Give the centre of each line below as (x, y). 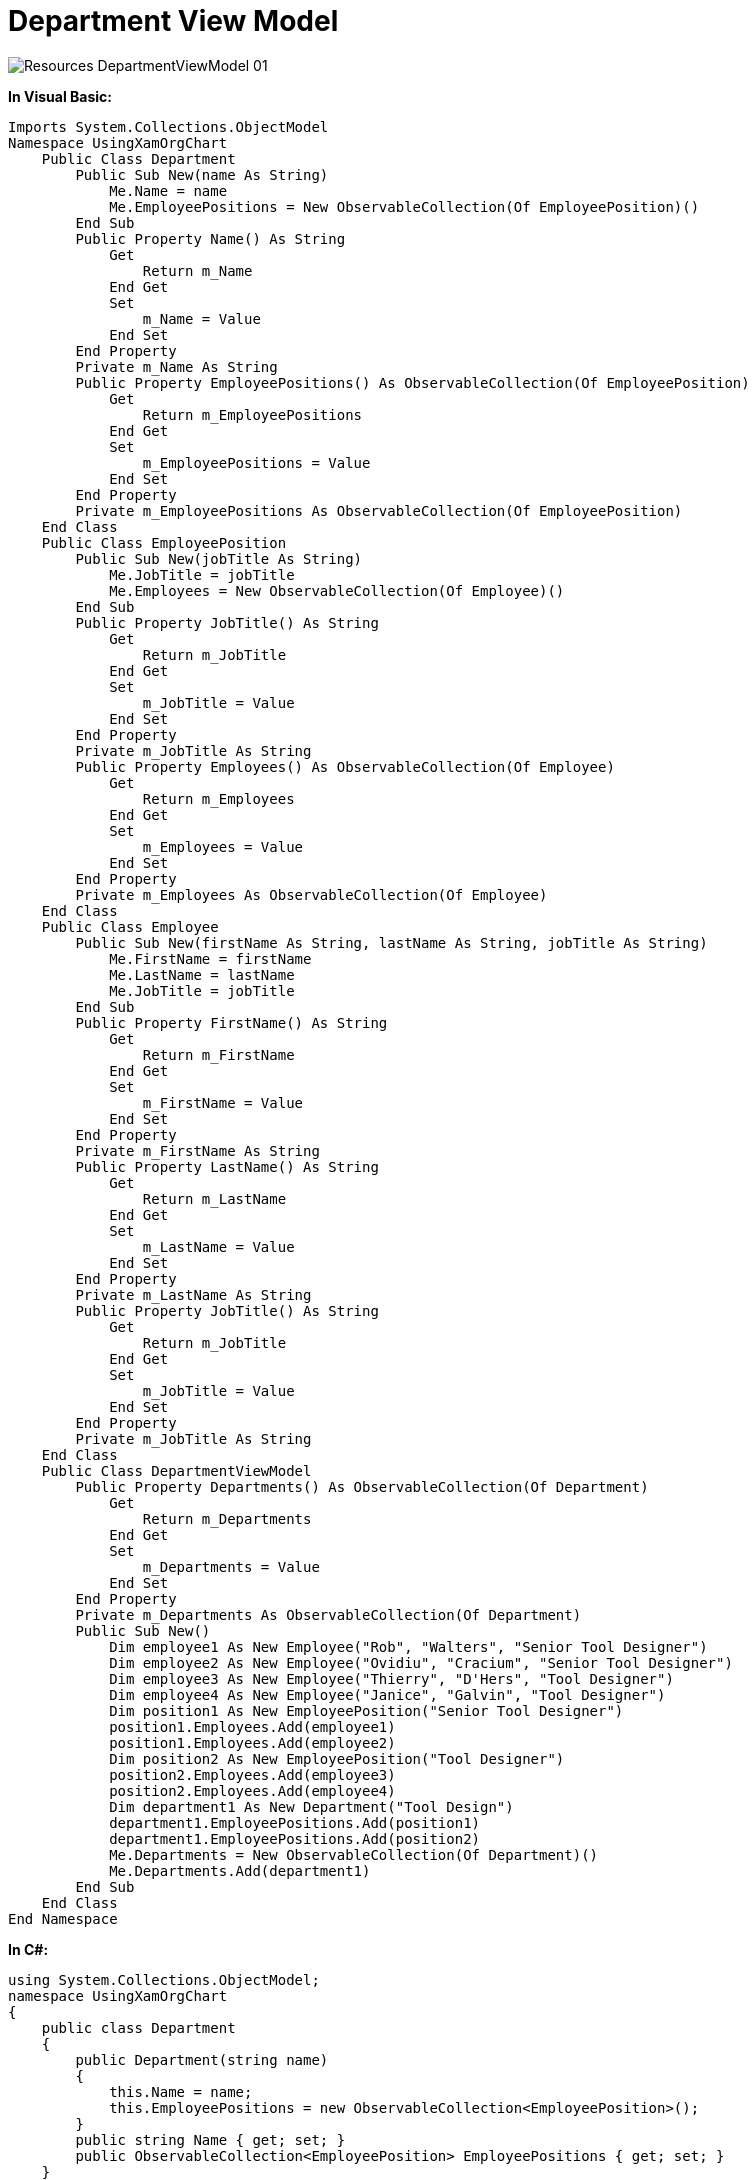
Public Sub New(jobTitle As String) (219, 558)
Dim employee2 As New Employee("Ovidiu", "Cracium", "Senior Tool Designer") (421, 1662)
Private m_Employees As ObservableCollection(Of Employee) (311, 894)
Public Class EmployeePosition (164, 542)
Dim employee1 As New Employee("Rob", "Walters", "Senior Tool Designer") (408, 1646)
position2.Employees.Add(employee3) (252, 1774)
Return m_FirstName (218, 1054)
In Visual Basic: (60, 96)
